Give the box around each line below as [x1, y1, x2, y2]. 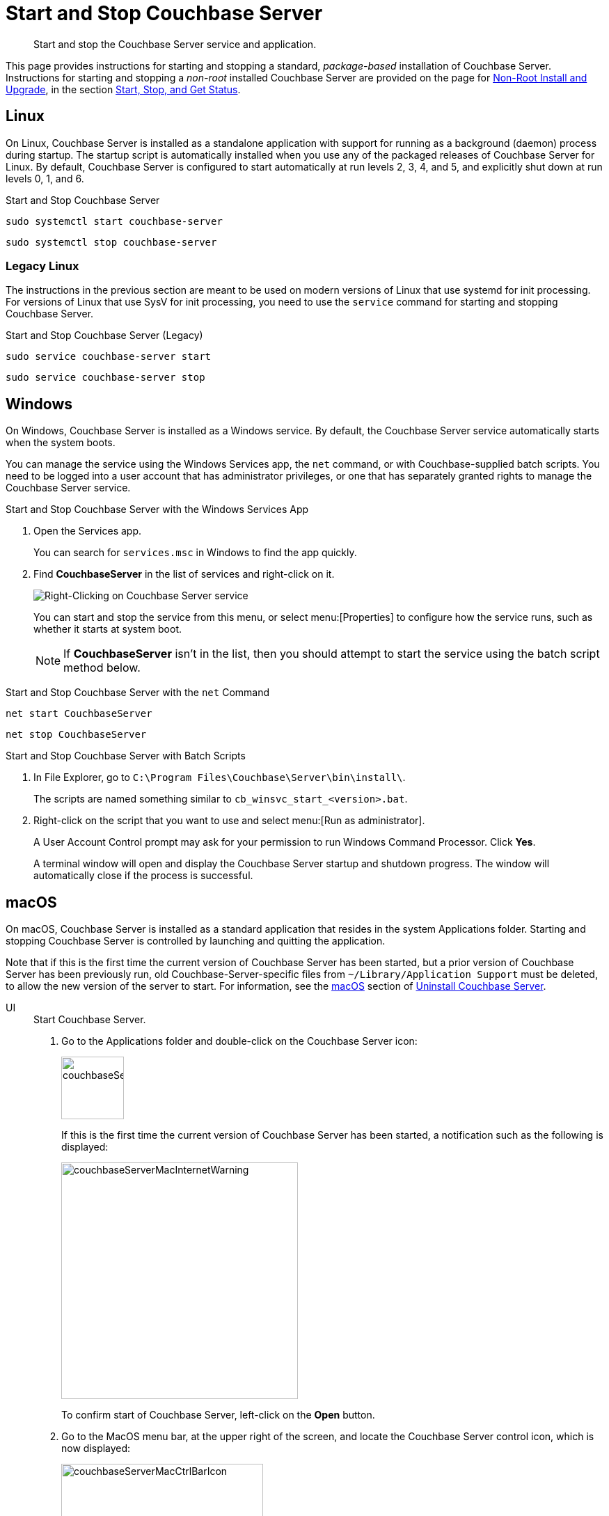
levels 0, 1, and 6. [6, 172, 84, 184]
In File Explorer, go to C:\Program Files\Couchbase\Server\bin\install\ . [33, 771, 406, 784]
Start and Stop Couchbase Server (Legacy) [6, 329, 203, 342]
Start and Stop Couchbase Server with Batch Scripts [6, 750, 246, 762]
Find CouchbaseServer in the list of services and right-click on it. [33, 568, 335, 581]
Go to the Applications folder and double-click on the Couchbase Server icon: [61, 1035, 418, 1048]
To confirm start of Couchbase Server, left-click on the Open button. [61, 1409, 375, 1421]
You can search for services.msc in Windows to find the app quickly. [33, 546, 357, 559]
